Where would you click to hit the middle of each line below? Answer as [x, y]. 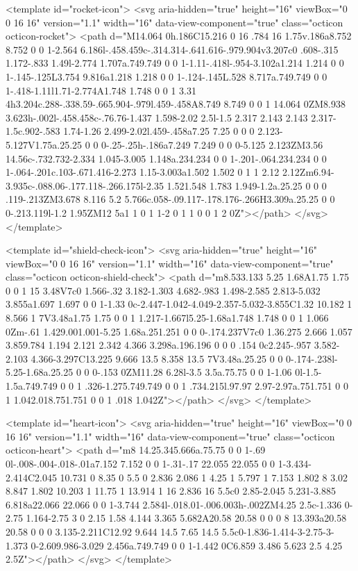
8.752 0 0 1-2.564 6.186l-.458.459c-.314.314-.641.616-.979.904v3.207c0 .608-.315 [172, 49]
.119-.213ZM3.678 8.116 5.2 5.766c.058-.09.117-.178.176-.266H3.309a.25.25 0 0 [170, 199]
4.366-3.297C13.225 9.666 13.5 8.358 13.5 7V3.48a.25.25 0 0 [157, 358]
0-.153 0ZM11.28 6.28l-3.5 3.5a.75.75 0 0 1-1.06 [192, 372]
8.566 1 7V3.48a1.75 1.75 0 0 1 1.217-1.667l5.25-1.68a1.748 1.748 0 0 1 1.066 [167, 318]
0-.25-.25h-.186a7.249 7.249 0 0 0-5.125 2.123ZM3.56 [212, 144]
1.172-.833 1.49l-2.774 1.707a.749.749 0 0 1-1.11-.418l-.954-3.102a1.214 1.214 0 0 [175, 63]
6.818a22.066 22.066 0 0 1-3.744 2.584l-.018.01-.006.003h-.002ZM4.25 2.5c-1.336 [174, 504]
